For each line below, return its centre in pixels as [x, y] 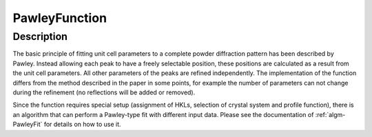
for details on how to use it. [82, 125]
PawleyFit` [28, 125]
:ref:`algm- [330, 114]
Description [40, 36]
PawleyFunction [60, 18]
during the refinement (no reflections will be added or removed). [104, 92]
